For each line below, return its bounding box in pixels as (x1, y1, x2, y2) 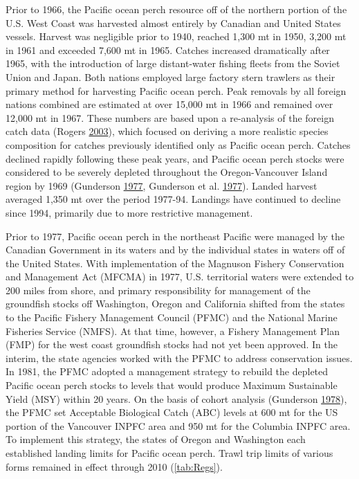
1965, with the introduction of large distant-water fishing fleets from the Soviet (6, 56, 340, 71)
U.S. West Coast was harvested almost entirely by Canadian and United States (6, 15, 341, 30)
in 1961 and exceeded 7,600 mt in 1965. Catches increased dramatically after (6, 42, 330, 57)
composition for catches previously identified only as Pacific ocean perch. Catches (6, 137, 351, 152)
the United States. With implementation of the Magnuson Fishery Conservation (6, 255, 344, 270)
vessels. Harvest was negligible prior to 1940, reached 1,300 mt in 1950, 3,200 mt (6, 29, 347, 44)
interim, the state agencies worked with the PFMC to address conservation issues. (6, 350, 353, 365)
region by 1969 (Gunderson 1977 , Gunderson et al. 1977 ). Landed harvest (6, 178, 317, 192)
